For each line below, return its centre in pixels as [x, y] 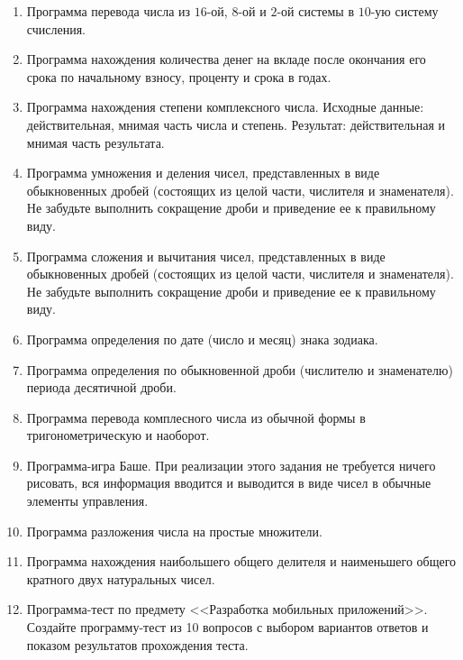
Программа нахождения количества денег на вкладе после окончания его [226, 59]
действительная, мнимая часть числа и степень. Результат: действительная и [236, 124]
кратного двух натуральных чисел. [121, 578]
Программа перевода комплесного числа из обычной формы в [196, 417]
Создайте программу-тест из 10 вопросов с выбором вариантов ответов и [227, 627]
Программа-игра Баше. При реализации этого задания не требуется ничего [231, 465]
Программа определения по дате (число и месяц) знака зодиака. [202, 339]
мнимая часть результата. [95, 142]
